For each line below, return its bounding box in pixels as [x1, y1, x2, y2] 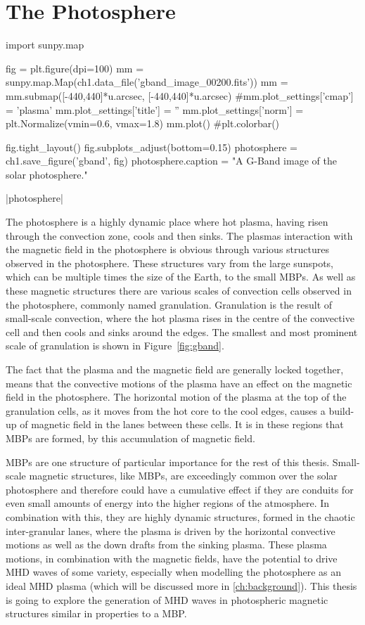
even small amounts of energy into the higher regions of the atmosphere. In [6, 496, 330, 510]
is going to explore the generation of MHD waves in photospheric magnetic [6, 592, 328, 607]
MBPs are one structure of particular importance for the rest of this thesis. [6, 454, 330, 469]
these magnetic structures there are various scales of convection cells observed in [6, 283, 352, 298]
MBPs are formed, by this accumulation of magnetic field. [6, 430, 255, 445]
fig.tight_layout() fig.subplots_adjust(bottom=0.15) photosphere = [6, 139, 297, 154]
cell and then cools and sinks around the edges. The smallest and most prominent [6, 324, 358, 339]
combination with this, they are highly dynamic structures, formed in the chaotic [6, 509, 355, 524]
